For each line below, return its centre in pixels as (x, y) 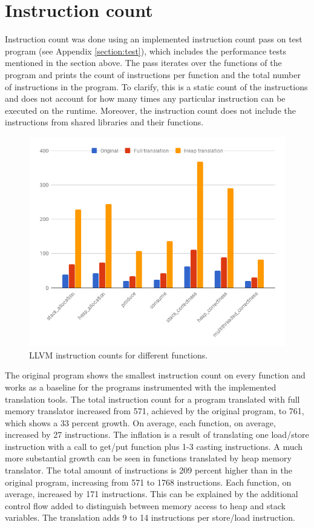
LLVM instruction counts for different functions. (119, 355)
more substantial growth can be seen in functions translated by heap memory (148, 458)
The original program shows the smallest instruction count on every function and (155, 375)
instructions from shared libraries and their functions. (104, 122)
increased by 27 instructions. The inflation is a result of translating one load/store (157, 434)
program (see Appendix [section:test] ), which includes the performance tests (146, 51)
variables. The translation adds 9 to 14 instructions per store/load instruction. (150, 517)
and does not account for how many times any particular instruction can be (145, 98)
